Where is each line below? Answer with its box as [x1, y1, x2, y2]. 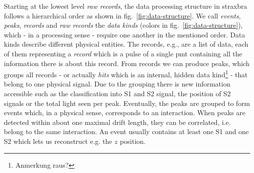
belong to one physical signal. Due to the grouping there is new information [4, 79, 231, 89]
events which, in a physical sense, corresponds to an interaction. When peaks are [4, 107, 246, 118]
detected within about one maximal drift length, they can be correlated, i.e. [4, 117, 231, 127]
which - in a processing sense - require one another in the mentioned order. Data [4, 29, 245, 39]
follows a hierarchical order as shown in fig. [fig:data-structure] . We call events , [4, 10, 241, 20]
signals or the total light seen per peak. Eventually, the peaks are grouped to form [4, 98, 250, 108]
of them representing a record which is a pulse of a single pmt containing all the [4, 48, 242, 58]
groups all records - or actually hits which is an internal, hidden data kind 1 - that [4, 68, 248, 79]
